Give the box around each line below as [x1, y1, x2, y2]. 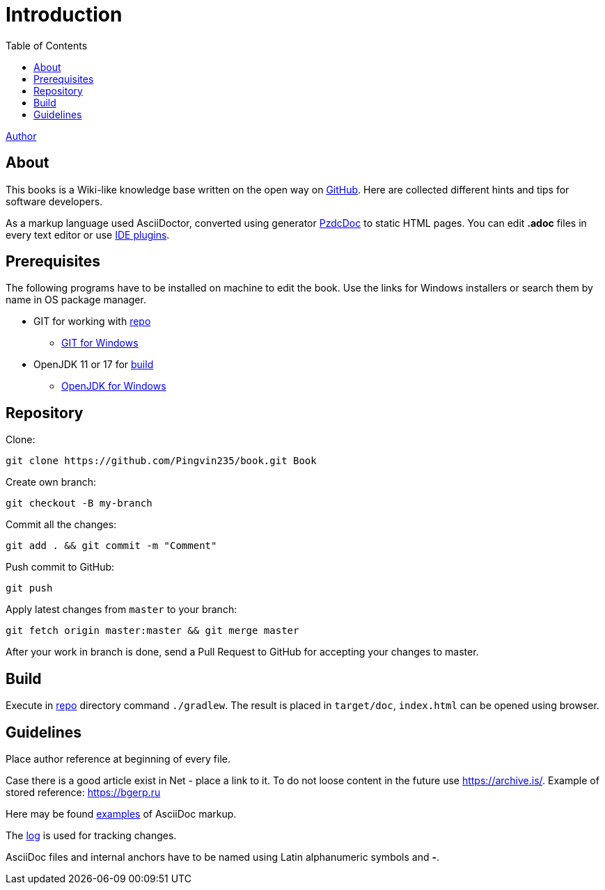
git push [6, 582, 53, 594]
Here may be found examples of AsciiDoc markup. [6, 807, 237, 820]
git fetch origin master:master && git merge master [6, 625, 299, 637]
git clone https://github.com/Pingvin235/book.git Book [6, 455, 317, 467]
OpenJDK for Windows [61, 380, 166, 392]
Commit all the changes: [6, 518, 117, 531]
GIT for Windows [61, 337, 139, 349]
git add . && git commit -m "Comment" [6, 540, 217, 552]
